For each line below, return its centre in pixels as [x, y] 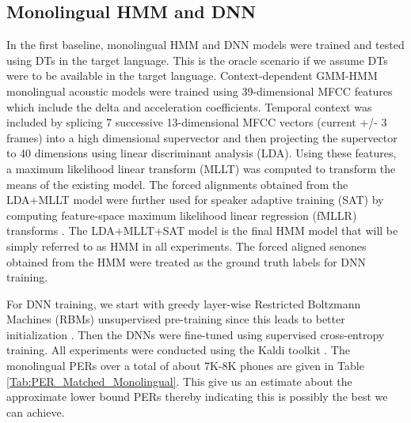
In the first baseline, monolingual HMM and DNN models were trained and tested [205, 45]
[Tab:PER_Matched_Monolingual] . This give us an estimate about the [179, 381]
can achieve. [36, 412]
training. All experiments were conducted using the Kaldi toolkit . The [178, 350]
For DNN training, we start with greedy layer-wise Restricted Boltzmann [184, 303]
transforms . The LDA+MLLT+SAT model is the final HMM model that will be [202, 230]
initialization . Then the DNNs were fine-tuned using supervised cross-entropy [196, 334]
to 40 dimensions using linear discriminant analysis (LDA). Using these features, [202, 153]
